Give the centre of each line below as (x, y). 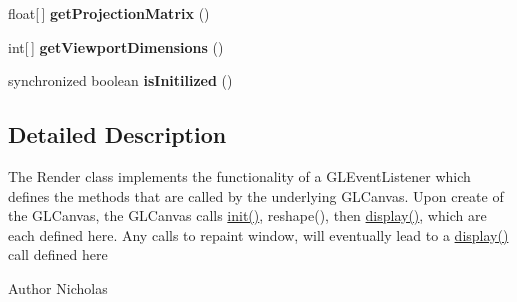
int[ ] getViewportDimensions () (116, 46)
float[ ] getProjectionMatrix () (109, 13)
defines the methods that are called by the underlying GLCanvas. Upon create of (256, 195)
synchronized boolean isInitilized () (120, 80)
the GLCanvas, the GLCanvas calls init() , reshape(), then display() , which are (247, 215)
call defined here (58, 254)
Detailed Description (117, 134)
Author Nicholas (58, 287)
